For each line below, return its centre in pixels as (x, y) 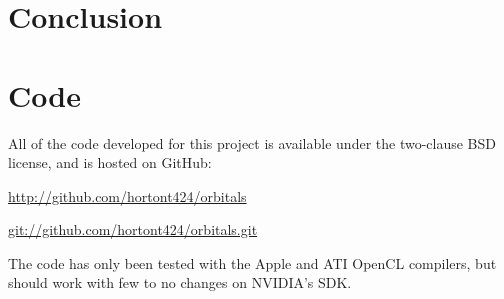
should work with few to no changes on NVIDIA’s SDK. (180, 282)
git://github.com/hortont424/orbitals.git (133, 229)
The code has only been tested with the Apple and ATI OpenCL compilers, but (252, 262)
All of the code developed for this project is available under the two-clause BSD (252, 142)
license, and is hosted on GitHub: (110, 162)
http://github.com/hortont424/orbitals (127, 195)
